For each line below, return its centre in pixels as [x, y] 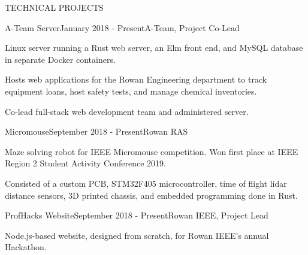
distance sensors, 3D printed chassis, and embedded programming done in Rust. [151, 195]
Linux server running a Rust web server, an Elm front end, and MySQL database [154, 48]
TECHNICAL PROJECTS [54, 7]
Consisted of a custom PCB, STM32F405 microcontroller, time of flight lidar [146, 183]
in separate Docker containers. [60, 59]
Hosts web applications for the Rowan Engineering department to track [136, 79]
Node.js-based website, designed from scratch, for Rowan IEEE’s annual [137, 235]
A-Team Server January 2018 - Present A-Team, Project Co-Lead [122, 27]
